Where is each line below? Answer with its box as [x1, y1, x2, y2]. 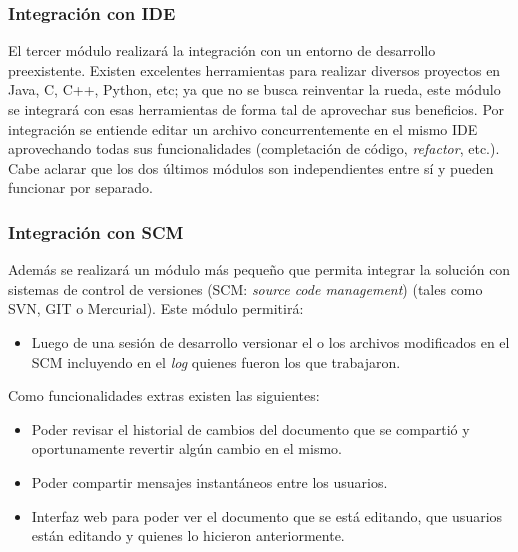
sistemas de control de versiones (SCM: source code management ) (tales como [8, 278, 483, 299]
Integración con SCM [8, 219, 184, 244]
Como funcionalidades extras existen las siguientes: [8, 385, 320, 406]
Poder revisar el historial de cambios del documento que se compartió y [31, 418, 470, 439]
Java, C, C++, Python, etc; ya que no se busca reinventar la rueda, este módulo [8, 79, 501, 100]
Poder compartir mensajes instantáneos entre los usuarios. [31, 471, 388, 492]
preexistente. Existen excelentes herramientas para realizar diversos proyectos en [8, 59, 501, 80]
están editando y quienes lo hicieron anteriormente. [31, 525, 345, 546]
